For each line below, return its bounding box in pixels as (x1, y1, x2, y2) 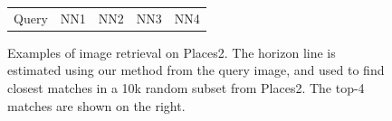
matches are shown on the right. (7, 96, 186, 115)
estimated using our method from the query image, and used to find (7, 60, 385, 79)
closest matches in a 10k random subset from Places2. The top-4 (7, 79, 365, 98)
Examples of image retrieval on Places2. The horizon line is (7, 42, 336, 61)
